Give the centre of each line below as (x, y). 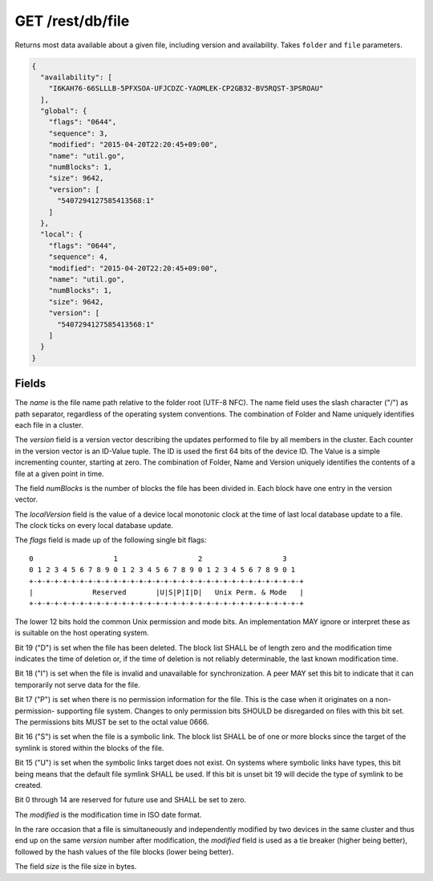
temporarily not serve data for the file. (77, 684)
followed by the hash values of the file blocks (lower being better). (124, 851)
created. (29, 785)
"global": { (64, 111)
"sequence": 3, (78, 133)
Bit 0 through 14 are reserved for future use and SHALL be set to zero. (131, 800)
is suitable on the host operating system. (82, 633)
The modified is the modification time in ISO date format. (108, 814)
